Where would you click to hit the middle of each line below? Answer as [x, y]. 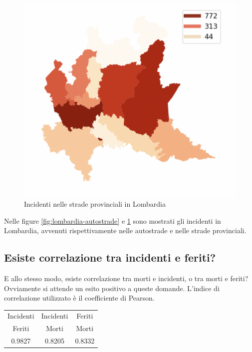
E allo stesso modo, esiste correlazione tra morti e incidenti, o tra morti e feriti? [126, 278]
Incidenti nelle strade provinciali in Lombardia [95, 203]
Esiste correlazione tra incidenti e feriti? [110, 257]
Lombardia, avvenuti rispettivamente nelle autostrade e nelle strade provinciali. [125, 230]
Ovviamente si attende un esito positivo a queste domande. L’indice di [112, 288]
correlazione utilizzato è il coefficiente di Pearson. [79, 298]
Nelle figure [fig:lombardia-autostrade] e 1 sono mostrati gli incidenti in [113, 220]
